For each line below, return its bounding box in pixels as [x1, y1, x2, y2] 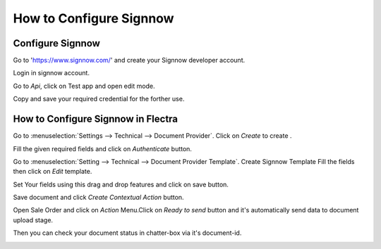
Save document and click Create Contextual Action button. [13, 193, 184, 202]
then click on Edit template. [13, 167, 92, 176]
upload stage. [13, 215, 53, 224]
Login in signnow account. [13, 69, 90, 77]
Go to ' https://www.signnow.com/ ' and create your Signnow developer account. [13, 56, 246, 65]
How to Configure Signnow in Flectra [13, 113, 179, 125]
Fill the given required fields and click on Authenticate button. [13, 144, 192, 153]
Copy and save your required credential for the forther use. [13, 95, 185, 103]
